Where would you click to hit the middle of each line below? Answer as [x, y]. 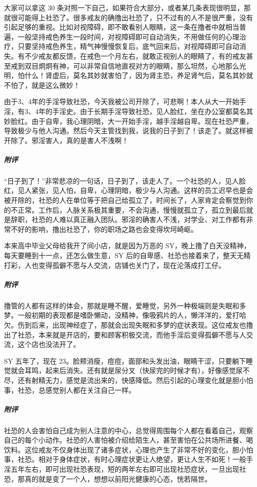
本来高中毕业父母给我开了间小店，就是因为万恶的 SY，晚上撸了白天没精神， [127, 245]
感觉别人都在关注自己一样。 [90, 390]
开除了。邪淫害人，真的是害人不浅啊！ [66, 140]
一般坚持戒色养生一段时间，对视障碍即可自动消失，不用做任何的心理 [128, 36]
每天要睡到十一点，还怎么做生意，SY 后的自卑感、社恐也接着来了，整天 [120, 255]
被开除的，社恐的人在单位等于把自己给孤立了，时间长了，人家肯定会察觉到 [125, 200]
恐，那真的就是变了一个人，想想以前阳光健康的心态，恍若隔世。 [108, 478]
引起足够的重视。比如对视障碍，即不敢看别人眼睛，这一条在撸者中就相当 [122, 27]
